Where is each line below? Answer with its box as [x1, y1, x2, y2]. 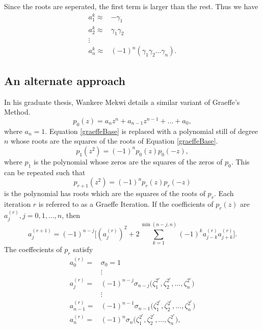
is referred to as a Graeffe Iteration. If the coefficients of [38, 198, 214, 209]
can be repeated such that [4, 167, 86, 177]
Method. [4, 106, 31, 117]
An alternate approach [4, 72, 126, 88]
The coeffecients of [4, 244, 62, 255]
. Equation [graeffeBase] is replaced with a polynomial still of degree [45, 125, 258, 136]
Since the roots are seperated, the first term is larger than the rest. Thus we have [4, 1, 258, 11]
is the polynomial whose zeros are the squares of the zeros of [33, 156, 223, 167]
